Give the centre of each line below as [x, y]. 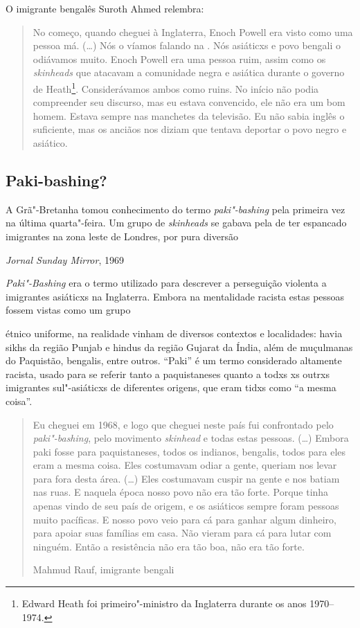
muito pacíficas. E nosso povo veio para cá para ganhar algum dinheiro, [184, 519]
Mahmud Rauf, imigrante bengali [103, 569]
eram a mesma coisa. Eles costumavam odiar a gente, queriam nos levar [185, 465]
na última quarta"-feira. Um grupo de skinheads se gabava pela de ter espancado [176, 223]
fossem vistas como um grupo [68, 310]
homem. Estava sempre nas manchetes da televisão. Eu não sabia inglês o [189, 115]
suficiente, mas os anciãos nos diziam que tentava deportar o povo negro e [190, 129]
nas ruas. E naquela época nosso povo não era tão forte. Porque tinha [181, 492]
